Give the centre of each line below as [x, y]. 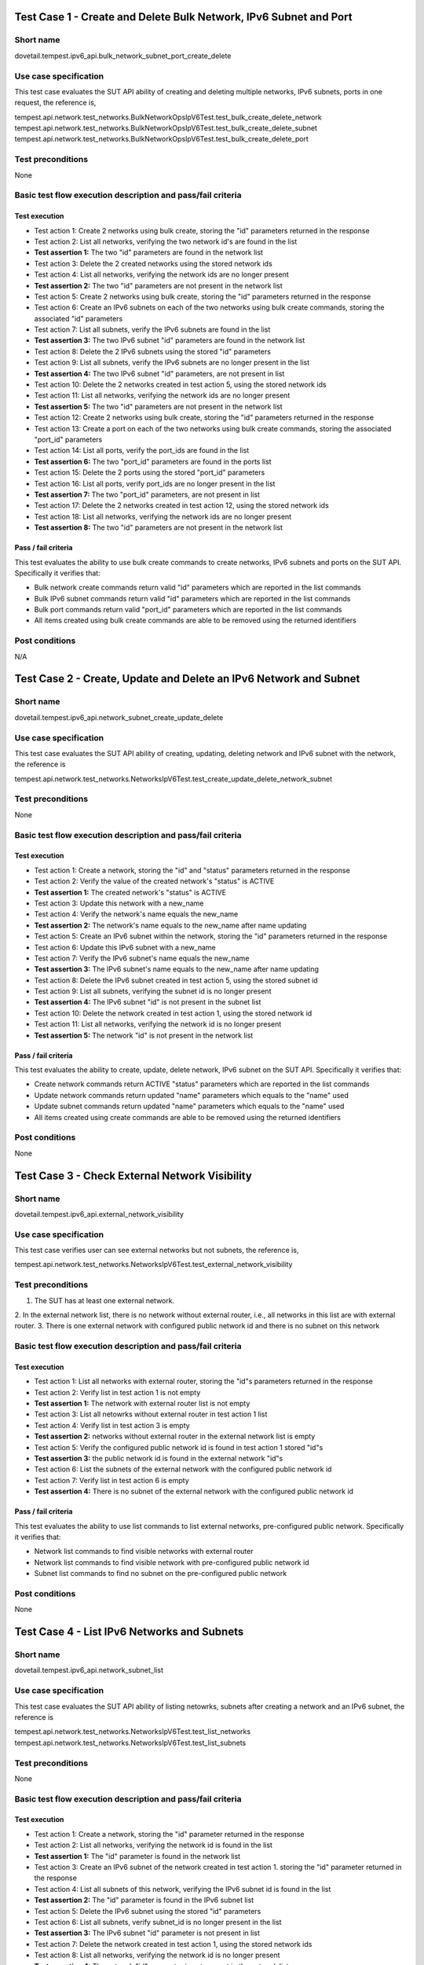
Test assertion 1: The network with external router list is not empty [142, 1404]
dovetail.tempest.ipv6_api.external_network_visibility [99, 1214]
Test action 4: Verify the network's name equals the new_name [136, 914]
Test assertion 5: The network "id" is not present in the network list [144, 1035]
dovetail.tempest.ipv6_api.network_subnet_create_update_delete [119, 717]
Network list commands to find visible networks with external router [144, 1552]
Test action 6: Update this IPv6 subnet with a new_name [125, 947]
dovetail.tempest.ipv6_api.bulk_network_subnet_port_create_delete [123, 56]
